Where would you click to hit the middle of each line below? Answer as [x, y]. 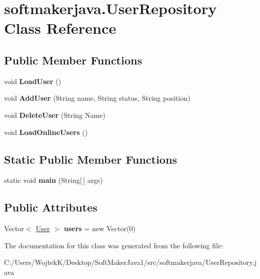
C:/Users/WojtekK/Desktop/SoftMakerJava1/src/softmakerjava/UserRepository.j [131, 262]
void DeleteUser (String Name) [55, 115]
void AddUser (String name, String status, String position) [97, 98]
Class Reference [60, 28]
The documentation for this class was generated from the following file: [114, 245]
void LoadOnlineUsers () [46, 132]
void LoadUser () [33, 81]
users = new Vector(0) [100, 228]
